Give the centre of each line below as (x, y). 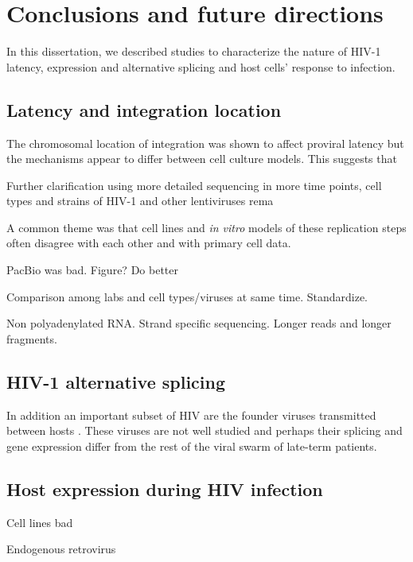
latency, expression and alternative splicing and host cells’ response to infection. (201, 66)
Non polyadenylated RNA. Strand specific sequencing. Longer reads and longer (199, 323)
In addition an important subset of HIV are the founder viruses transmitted (191, 415)
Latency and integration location (144, 109)
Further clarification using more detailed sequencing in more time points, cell (194, 185)
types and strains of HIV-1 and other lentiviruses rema (140, 201)
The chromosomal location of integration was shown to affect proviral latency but (205, 143)
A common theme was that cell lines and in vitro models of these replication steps (206, 227)
